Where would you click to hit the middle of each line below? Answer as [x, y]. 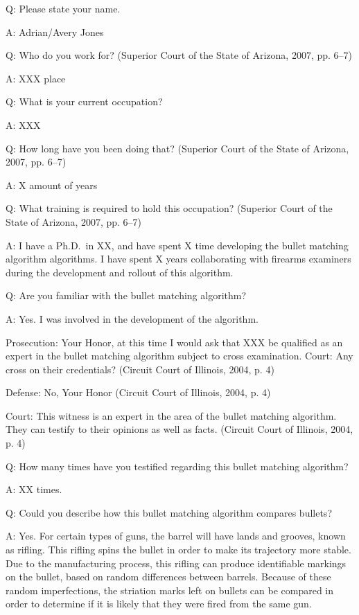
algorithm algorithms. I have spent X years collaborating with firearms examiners [178, 259]
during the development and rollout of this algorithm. [120, 272]
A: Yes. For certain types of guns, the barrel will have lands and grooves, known [176, 536]
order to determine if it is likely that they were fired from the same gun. [159, 604]
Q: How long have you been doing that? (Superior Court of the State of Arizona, [177, 148]
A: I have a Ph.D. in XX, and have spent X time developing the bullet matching [177, 245]
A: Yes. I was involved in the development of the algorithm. [132, 318]
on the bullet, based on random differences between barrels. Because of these [168, 577]
